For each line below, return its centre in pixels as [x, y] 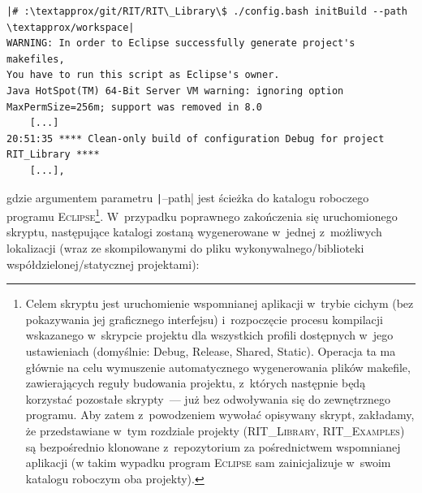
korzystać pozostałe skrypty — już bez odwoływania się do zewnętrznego [208, 398]
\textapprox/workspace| [71, 27]
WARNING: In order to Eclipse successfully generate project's [181, 43]
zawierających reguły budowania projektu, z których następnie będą [196, 383]
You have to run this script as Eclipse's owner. [143, 75]
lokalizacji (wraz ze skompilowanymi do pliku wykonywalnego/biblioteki [185, 248]
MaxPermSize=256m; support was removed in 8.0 [134, 107]
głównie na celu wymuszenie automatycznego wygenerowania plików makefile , [218, 367]
